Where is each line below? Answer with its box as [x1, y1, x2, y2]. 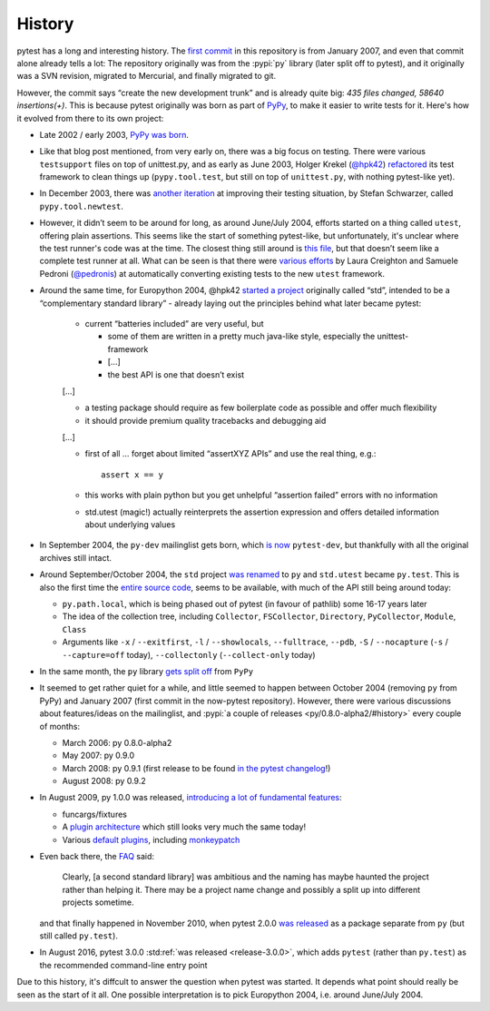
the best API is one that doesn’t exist [107, 368, 245, 380]
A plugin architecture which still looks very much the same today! [62, 821, 307, 832]
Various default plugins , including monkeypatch [62, 834, 240, 845]
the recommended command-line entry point [39, 959, 208, 970]
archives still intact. [39, 552, 113, 563]
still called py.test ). [39, 930, 118, 941]
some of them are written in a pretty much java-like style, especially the [107, 331, 376, 342]
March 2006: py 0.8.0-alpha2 [62, 737, 172, 748]
